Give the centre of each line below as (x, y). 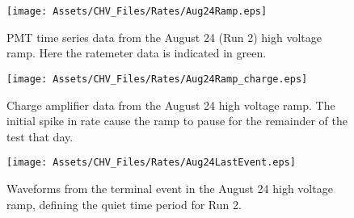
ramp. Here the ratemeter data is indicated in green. (137, 53)
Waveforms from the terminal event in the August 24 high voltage (170, 188)
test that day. (40, 136)
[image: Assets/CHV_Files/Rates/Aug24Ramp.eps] (137, 11)
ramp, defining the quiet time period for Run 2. (124, 204)
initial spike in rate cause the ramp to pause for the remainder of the (177, 121)
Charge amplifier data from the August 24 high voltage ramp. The (171, 105)
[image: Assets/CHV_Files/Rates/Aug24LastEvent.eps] (151, 163)
